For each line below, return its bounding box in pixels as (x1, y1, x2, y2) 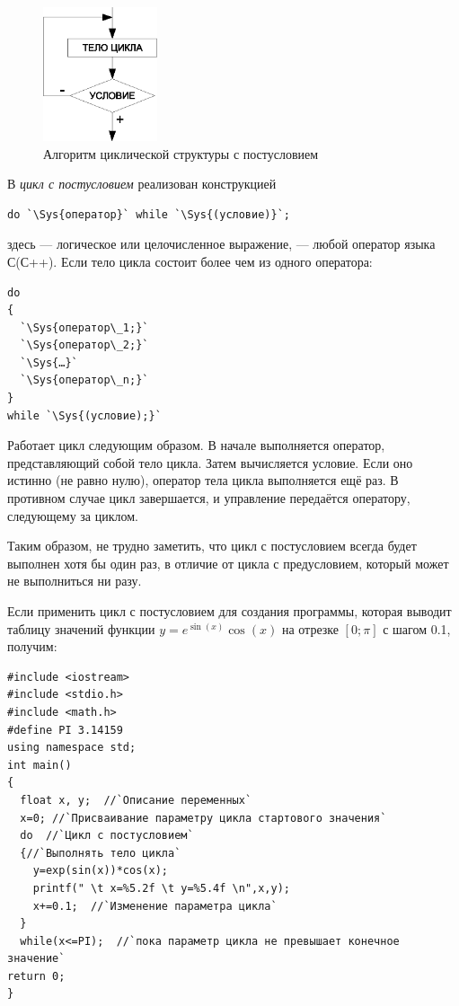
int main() (7, 758, 72, 772)
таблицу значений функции (7, 619, 155, 638)
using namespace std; (7, 741, 137, 754)
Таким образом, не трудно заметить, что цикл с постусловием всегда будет (7, 536, 417, 555)
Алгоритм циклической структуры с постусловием (43, 144, 319, 163)
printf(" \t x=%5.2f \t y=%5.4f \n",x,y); (32, 881, 290, 895)
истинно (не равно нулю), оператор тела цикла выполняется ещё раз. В (7, 471, 399, 490)
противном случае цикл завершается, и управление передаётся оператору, (7, 489, 410, 507)
